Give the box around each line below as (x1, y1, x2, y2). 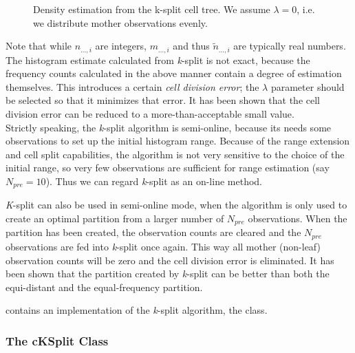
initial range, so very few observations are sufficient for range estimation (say (6, 160, 330, 175)
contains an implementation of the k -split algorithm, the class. (6, 303, 268, 317)
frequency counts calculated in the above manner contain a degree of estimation (6, 66, 342, 81)
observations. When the (248, 211, 347, 226)
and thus (173, 39, 210, 53)
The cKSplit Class (6, 332, 109, 349)
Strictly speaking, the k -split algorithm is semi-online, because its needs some (6, 120, 332, 134)
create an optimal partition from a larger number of (6, 211, 224, 226)
